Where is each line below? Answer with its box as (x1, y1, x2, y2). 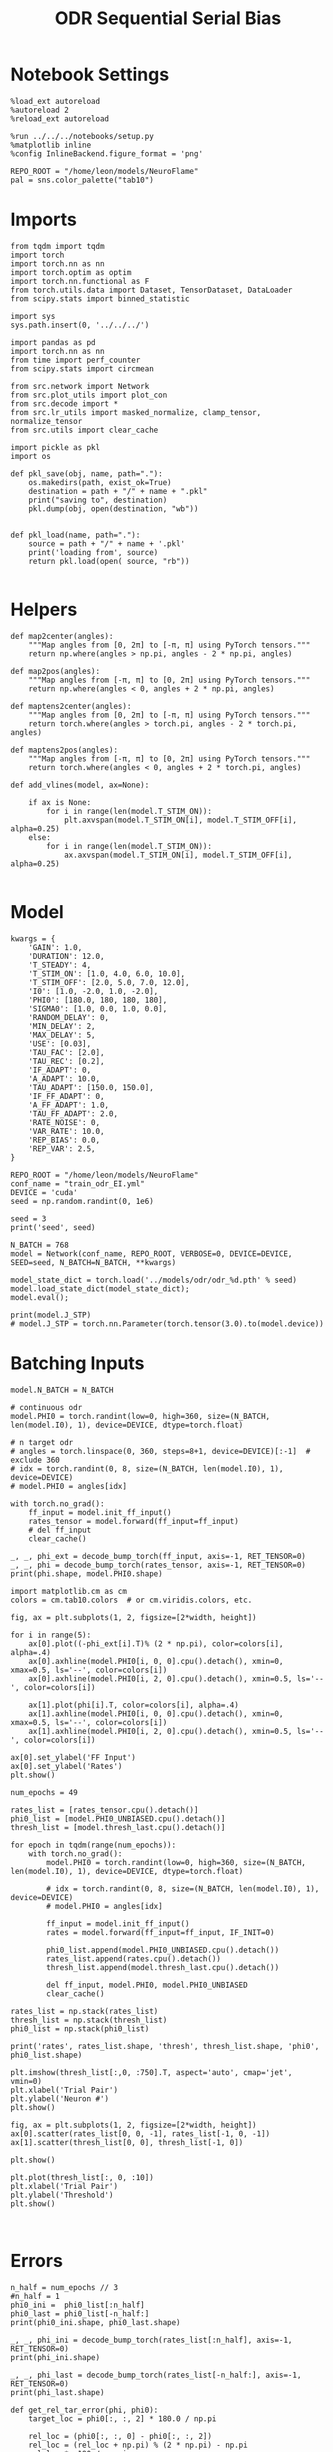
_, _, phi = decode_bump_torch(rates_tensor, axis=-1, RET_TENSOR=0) (10, 1560, 307, 1570)
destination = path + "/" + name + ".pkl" (28, 486, 208, 496)
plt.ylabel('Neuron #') (10, 2093, 110, 2104)
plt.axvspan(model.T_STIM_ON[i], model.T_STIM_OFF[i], (63, 815, 298, 825)
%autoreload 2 (10, 105, 70, 115)
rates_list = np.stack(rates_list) (10, 2006, 159, 2016)
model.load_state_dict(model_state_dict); (10, 1283, 190, 1294)
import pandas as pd (10, 337, 97, 347)
